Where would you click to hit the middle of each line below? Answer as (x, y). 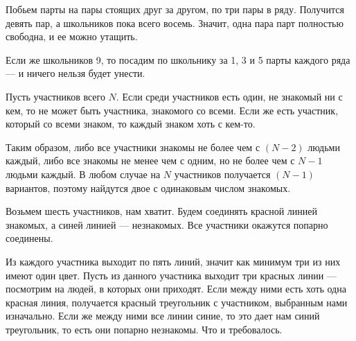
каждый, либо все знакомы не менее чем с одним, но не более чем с (150, 160)
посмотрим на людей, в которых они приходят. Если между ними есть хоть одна (176, 289)
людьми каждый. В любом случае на (83, 174)
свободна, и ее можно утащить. (72, 36)
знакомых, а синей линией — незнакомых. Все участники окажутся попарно (167, 224)
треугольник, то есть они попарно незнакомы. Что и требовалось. (144, 329)
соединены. (29, 238)
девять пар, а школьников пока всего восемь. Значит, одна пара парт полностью (175, 23)
